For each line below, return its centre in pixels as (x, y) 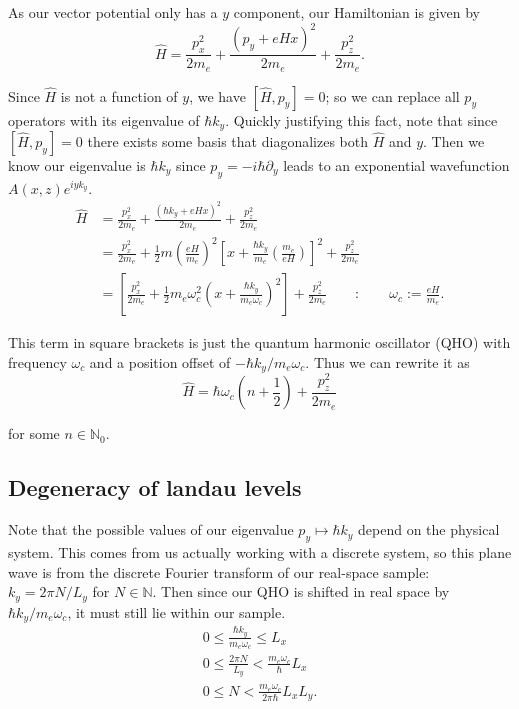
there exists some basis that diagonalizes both (227, 141)
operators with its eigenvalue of (104, 119)
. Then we (454, 141)
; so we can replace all (392, 95)
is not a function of (119, 95)
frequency (37, 361)
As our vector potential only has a (113, 12)
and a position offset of (160, 361)
